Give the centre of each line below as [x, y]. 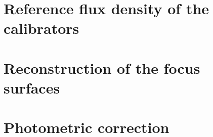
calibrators [41, 28]
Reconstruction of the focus [102, 67]
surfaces [32, 87]
